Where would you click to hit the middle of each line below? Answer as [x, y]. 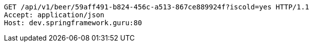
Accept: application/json [54, 15]
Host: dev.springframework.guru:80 [73, 23]
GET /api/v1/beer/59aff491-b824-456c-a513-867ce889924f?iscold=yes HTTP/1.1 [157, 7]
